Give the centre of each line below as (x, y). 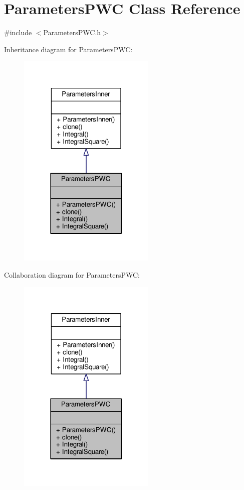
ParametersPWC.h (72, 32)
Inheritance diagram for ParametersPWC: (68, 49)
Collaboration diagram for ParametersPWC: (72, 274)
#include (18, 32)
